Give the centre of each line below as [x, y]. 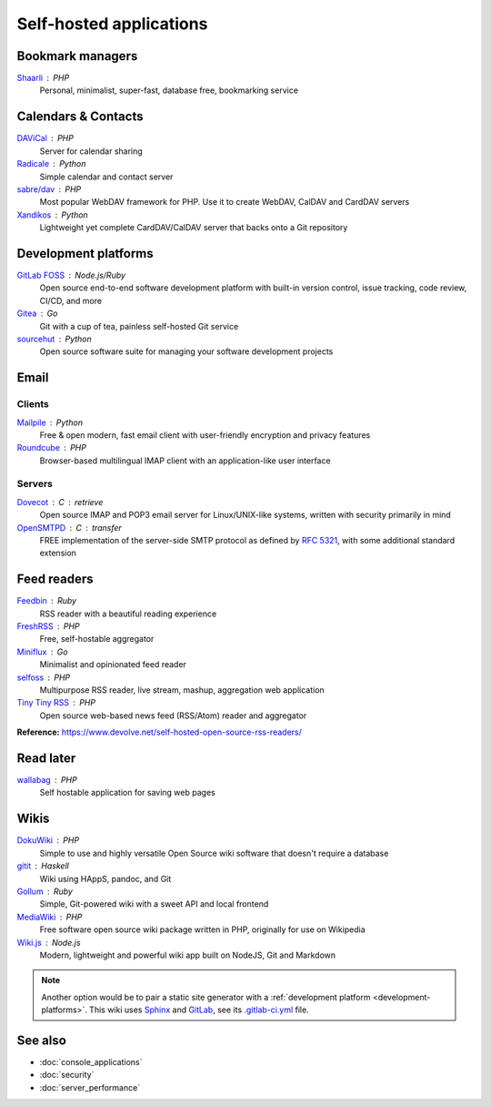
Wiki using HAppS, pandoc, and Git [105, 878]
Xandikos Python [52, 215]
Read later [46, 758]
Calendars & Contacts [80, 117]
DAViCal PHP [45, 138]
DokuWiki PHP [48, 840]
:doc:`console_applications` [91, 1061]
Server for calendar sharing [91, 151]
